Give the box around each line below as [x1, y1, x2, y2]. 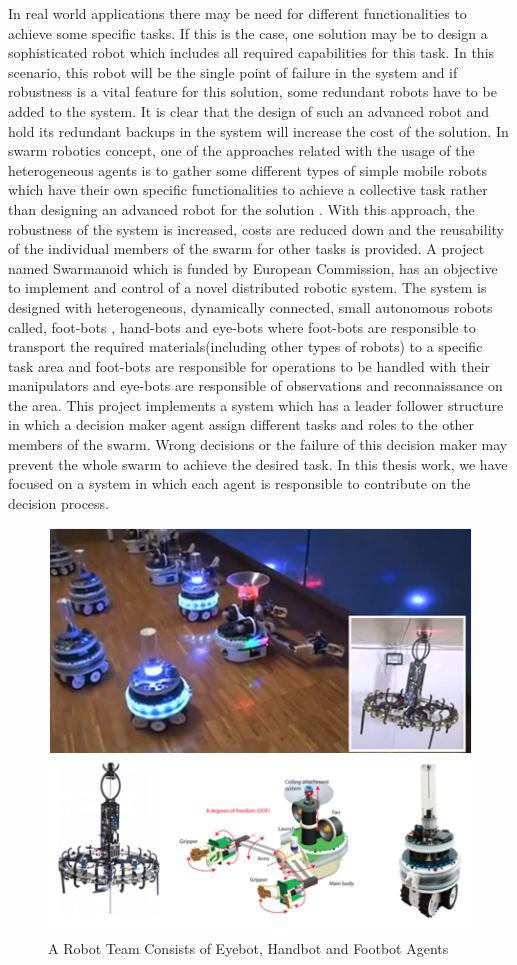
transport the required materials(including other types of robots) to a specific [8, 336, 483, 357]
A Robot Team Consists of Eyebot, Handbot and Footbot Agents [48, 937, 449, 958]
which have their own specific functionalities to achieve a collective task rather [8, 179, 488, 200]
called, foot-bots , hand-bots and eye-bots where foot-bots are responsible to [8, 316, 476, 337]
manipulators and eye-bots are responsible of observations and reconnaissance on [8, 375, 503, 396]
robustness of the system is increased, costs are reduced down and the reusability [8, 218, 504, 239]
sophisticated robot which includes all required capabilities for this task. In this [8, 42, 495, 63]
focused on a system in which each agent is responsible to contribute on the [8, 473, 471, 494]
